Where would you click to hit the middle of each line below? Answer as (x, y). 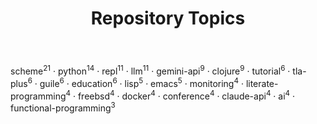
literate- (262, 83)
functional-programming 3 (63, 107)
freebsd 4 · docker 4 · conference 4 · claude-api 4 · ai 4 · (186, 95)
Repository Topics (168, 18)
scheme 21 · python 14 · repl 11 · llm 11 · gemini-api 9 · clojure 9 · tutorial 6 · (150, 70)
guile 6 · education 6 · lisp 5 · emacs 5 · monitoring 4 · (141, 82)
